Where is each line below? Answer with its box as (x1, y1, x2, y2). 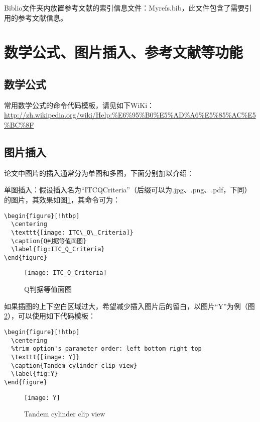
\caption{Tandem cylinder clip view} (11, 362, 137, 369)
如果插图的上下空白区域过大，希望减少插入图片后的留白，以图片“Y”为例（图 (4, 300, 255, 311)
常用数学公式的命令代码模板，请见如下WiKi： (4, 99, 155, 110)
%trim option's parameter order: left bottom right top (11, 345, 202, 353)
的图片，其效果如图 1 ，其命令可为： (4, 194, 120, 204)
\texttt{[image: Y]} (11, 353, 80, 361)
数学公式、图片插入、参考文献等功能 (4, 42, 243, 62)
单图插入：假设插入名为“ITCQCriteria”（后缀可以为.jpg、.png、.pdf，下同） (4, 184, 251, 195)
